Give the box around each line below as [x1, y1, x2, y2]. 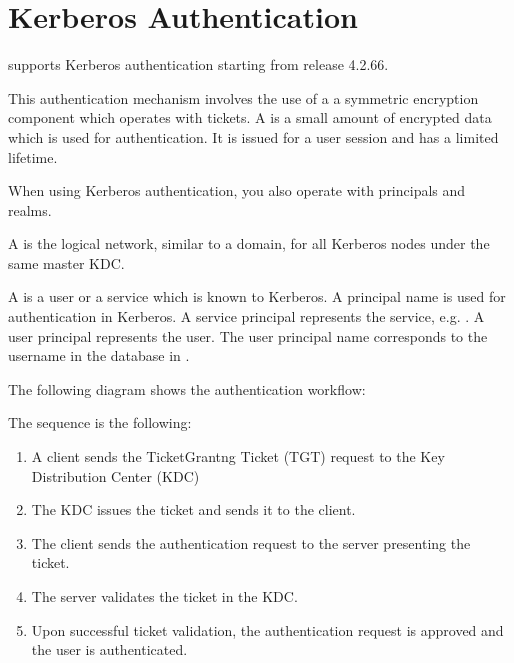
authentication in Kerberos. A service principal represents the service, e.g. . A [8, 306, 485, 327]
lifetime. [8, 146, 58, 167]
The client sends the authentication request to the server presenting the [31, 532, 471, 553]
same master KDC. [8, 252, 125, 273]
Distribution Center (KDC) [31, 465, 200, 486]
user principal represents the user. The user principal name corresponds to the [8, 325, 488, 346]
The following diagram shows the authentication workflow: [8, 378, 366, 399]
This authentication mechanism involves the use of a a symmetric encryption [8, 87, 479, 108]
